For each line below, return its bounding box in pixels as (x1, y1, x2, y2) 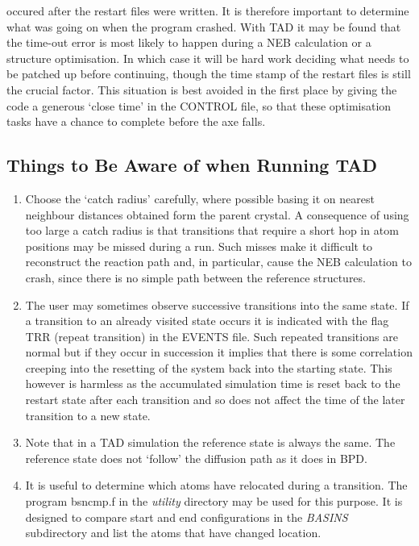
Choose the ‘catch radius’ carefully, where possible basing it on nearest (25, 190, 375, 206)
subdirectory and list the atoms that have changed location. (25, 524, 322, 541)
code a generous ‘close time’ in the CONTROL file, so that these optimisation (6, 97, 392, 114)
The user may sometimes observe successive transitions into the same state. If (25, 296, 409, 313)
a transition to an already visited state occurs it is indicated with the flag (25, 312, 389, 329)
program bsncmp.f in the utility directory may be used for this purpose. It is (25, 493, 403, 510)
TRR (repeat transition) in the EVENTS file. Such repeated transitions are (25, 327, 398, 344)
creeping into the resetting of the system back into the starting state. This (25, 359, 392, 376)
